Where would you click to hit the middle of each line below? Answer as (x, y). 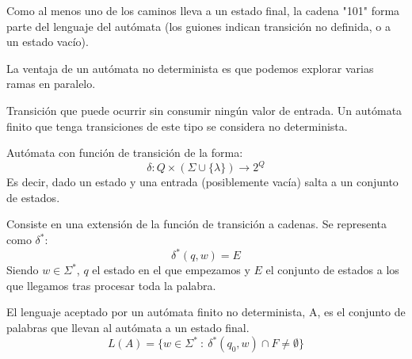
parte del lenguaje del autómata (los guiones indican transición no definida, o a (198, 26)
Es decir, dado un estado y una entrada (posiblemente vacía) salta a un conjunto (202, 182)
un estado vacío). (48, 42)
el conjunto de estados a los (332, 270)
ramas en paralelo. (51, 84)
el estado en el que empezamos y (171, 270)
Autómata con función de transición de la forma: (125, 153)
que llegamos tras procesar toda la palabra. (111, 285)
